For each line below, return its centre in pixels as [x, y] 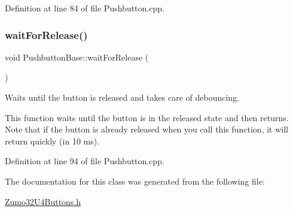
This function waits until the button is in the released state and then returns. [147, 117]
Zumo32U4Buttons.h [43, 201]
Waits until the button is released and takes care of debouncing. [122, 97]
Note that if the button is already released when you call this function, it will [146, 129]
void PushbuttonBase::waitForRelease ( [77, 57]
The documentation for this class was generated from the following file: [135, 181]
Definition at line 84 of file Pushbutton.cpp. [85, 8]
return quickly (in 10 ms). [52, 141]
